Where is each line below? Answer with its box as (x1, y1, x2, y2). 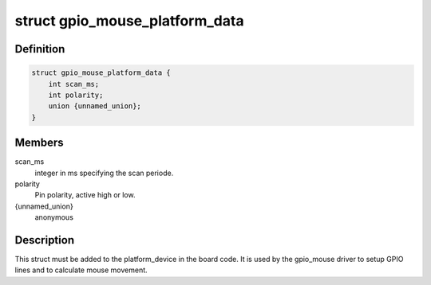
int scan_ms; (48, 80, 100, 88)
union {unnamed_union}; (48, 102, 141, 111)
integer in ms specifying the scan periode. (34, 168, 174, 178)
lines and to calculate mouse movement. (14, 265, 148, 275)
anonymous (34, 213, 73, 222)
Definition (14, 42, 65, 56)
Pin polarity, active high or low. (34, 190, 136, 200)
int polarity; (48, 90, 104, 100)
